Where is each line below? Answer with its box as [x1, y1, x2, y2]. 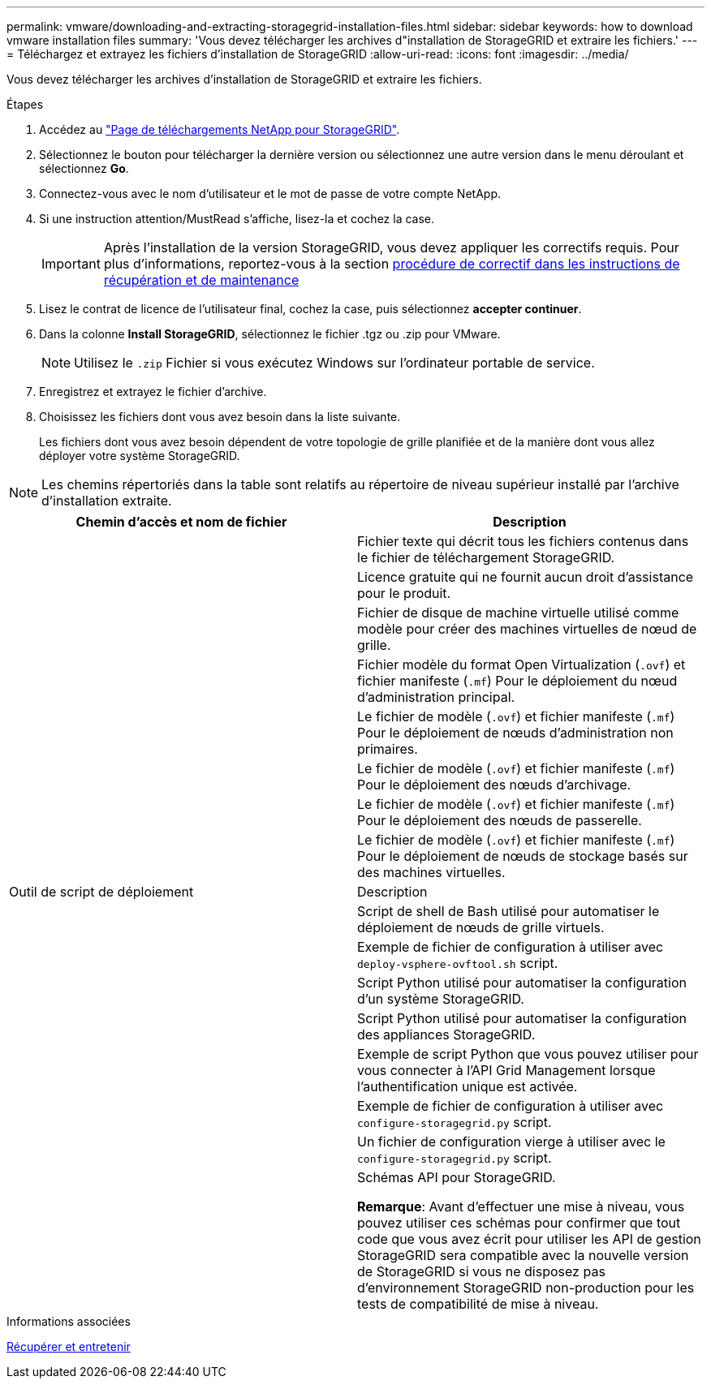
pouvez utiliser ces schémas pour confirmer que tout [357, 1215, 681, 1231]
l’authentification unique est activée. [357, 1078, 578, 1095]
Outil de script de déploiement [9, 884, 194, 900]
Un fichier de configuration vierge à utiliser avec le [357, 1133, 666, 1150]
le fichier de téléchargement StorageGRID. [357, 549, 615, 566]
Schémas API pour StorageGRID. [357, 1169, 556, 1185]
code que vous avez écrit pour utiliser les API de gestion [357, 1231, 701, 1247]
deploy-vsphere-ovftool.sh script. [357, 955, 558, 971]
